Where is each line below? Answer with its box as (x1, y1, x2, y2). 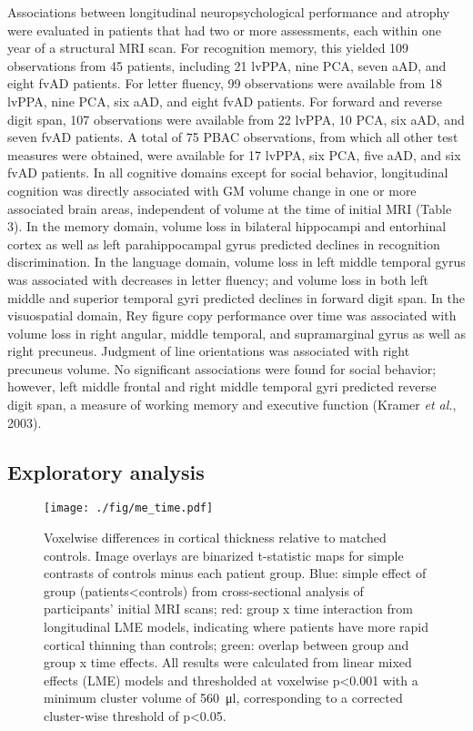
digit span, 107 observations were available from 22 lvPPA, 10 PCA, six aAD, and (7, 109, 465, 128)
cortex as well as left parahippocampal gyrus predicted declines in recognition (7, 234, 440, 253)
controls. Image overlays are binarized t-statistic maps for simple (44, 545, 404, 564)
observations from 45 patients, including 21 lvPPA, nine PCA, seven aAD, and (7, 56, 447, 75)
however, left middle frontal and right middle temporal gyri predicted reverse (7, 377, 437, 396)
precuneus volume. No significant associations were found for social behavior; (7, 359, 437, 378)
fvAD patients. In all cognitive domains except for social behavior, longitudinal (7, 163, 448, 182)
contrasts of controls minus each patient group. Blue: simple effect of (44, 563, 427, 583)
